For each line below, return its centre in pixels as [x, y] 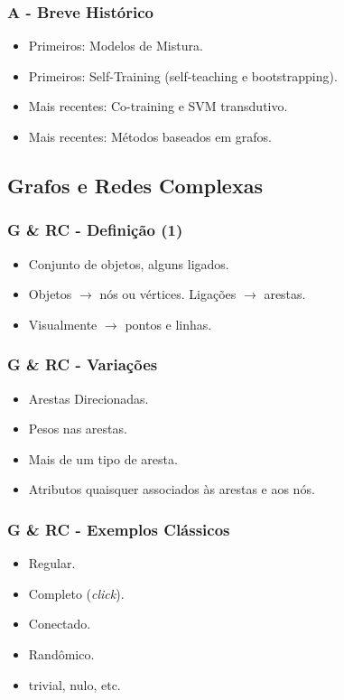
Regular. [52, 563]
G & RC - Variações [83, 364]
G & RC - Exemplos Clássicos [119, 529]
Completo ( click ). [76, 593]
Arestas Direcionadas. [88, 398]
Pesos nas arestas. [78, 429]
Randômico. [61, 653]
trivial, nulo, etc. [74, 684]
